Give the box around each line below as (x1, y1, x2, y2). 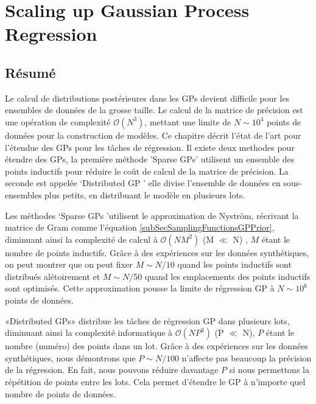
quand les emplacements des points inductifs (144, 270, 311, 282)
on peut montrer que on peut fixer (5, 258, 133, 271)
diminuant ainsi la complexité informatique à (5, 326, 173, 339)
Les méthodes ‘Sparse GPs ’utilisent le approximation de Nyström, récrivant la (5, 209, 299, 221)
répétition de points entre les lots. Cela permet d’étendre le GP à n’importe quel (5, 375, 306, 388)
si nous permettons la (229, 363, 309, 376)
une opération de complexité (5, 115, 111, 128)
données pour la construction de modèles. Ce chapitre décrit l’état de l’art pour (5, 128, 301, 141)
